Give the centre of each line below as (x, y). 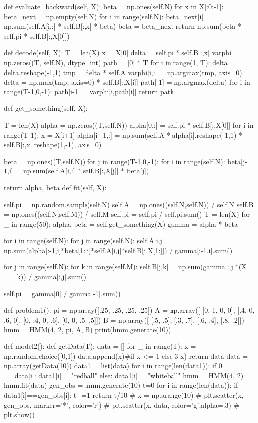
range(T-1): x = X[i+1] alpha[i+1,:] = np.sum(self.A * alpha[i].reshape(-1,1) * (123, 134)
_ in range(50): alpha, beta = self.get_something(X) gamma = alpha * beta (121, 223)
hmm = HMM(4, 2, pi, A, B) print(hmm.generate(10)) (87, 329)
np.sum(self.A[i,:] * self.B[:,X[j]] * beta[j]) (86, 171)
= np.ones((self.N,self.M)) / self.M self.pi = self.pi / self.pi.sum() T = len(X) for (127, 214)
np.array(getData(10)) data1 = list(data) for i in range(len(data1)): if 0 (113, 366)
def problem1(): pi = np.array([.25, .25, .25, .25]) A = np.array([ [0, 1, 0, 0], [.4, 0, (129, 310)
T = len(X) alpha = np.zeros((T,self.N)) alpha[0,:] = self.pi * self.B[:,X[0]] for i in (129, 125)
